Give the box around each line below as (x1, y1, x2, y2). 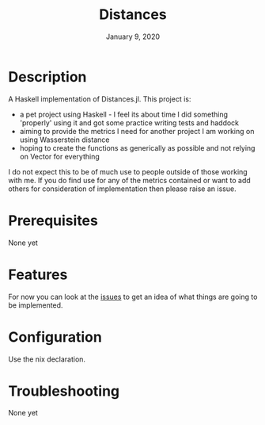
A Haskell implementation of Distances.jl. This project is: (8, 94, 191, 104)
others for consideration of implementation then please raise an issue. (8, 184, 237, 193)
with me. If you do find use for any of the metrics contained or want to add (8, 175, 251, 185)
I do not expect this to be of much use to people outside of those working (8, 167, 248, 176)
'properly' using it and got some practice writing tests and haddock (19, 117, 240, 128)
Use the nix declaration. (8, 354, 85, 364)
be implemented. (8, 300, 63, 310)
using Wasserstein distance (19, 135, 110, 144)
